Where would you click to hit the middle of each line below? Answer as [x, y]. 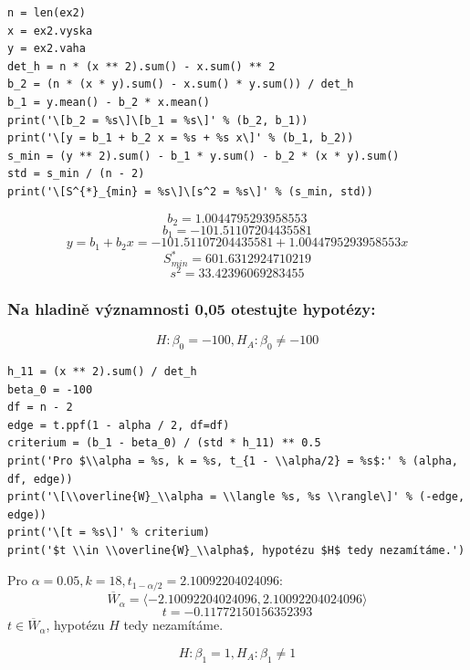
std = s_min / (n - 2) [76, 174]
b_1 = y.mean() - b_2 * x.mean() [109, 102]
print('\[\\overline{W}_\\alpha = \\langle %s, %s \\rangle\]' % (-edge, [236, 497]
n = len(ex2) [47, 13]
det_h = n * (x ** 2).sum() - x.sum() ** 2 [141, 66]
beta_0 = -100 [50, 389]
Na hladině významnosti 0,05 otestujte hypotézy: [192, 308]
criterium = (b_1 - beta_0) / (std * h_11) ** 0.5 [164, 443]
